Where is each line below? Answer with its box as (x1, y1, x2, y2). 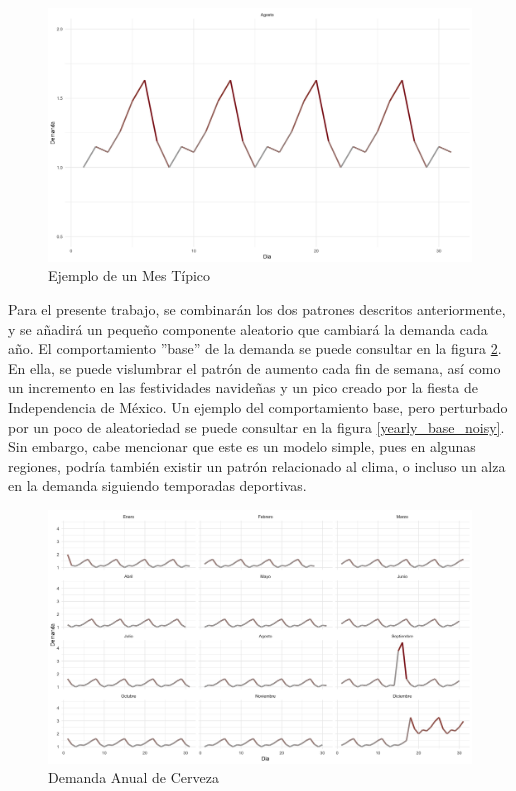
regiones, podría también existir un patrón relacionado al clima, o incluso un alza (8, 455, 506, 476)
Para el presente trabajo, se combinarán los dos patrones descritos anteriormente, (8, 299, 506, 319)
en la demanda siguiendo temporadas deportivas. (8, 475, 307, 496)
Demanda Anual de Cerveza (48, 767, 219, 788)
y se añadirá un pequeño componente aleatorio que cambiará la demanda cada (8, 318, 488, 339)
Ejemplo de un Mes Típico (48, 265, 211, 286)
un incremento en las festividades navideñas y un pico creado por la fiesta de (8, 377, 478, 398)
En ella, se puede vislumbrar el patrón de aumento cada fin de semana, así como (8, 357, 501, 378)
